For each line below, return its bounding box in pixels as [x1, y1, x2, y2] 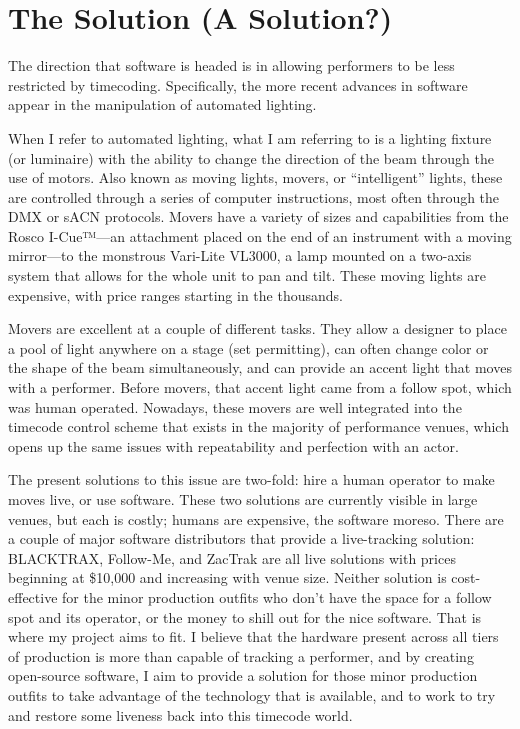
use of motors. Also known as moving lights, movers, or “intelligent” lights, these [8, 167, 503, 188]
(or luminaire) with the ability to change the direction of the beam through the [8, 147, 494, 168]
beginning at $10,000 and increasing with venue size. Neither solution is [8, 567, 447, 588]
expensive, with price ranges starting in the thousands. [8, 284, 343, 305]
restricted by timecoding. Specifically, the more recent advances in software [8, 74, 468, 95]
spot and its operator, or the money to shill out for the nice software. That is [8, 606, 482, 627]
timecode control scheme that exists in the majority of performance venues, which [8, 416, 509, 437]
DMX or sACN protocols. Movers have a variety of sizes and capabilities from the [8, 206, 509, 227]
